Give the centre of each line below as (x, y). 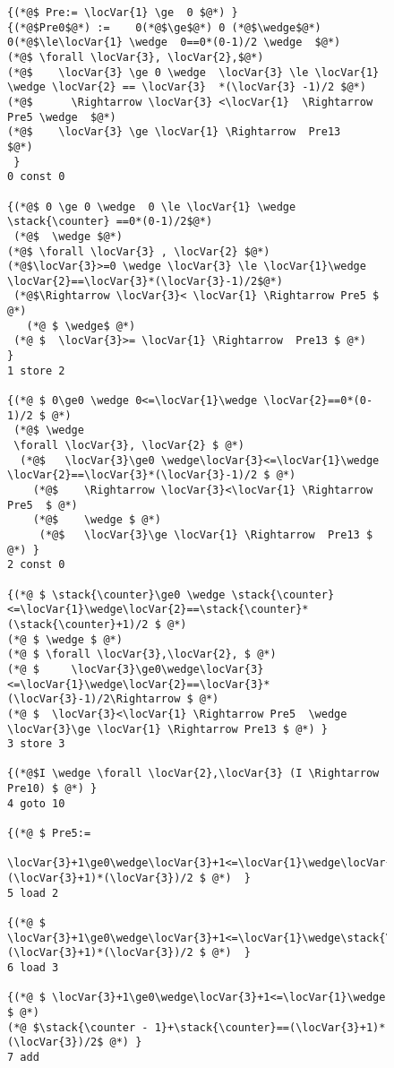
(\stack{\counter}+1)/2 (78, 624)
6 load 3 (33, 968)
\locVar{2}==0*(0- (318, 401)
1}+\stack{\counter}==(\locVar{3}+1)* (270, 1027)
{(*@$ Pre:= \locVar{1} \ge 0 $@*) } (123, 13)
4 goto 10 (36, 803)
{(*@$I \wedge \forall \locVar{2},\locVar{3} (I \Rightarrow (193, 774)
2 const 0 (36, 565)
